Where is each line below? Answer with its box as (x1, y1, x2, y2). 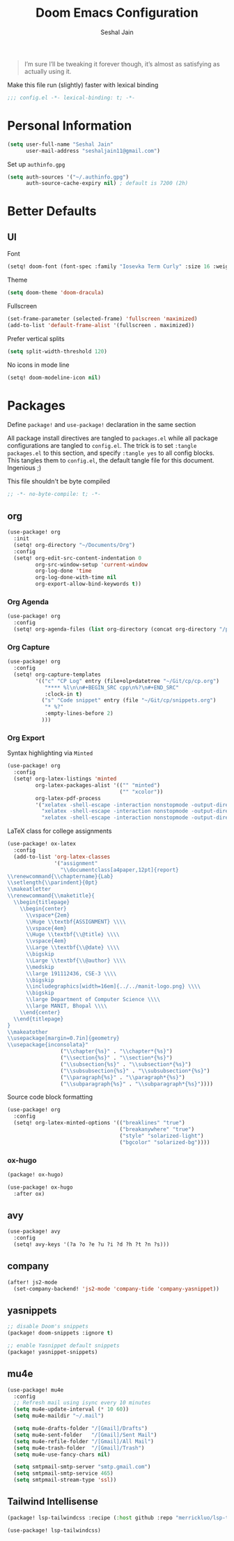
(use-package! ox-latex (7, 841, 77, 848)
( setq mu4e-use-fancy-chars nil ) (13, 1451, 111, 1458)
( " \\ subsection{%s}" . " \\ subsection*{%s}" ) (60, 1060, 192, 1068)
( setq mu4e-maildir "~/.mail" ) (13, 1413, 104, 1420)
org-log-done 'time (35, 567, 92, 575)
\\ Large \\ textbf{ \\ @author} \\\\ (25, 957, 127, 964)
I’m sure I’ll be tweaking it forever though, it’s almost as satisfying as (24, 59, 221, 68)
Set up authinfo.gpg (7, 160, 65, 168)
